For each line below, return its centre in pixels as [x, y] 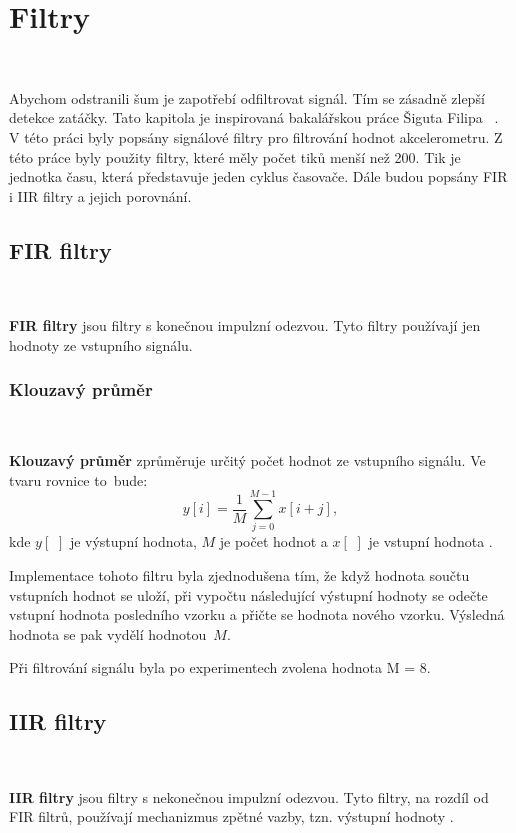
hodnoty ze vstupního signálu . [101, 344]
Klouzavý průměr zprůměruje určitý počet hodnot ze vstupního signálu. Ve [247, 460]
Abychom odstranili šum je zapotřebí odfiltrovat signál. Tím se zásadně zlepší [247, 97]
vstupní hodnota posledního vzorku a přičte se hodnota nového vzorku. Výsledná [257, 614]
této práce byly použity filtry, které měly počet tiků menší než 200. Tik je [235, 156]
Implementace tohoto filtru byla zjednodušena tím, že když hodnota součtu [239, 574]
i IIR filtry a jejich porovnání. [100, 195]
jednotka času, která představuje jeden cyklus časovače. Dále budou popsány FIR [258, 176]
